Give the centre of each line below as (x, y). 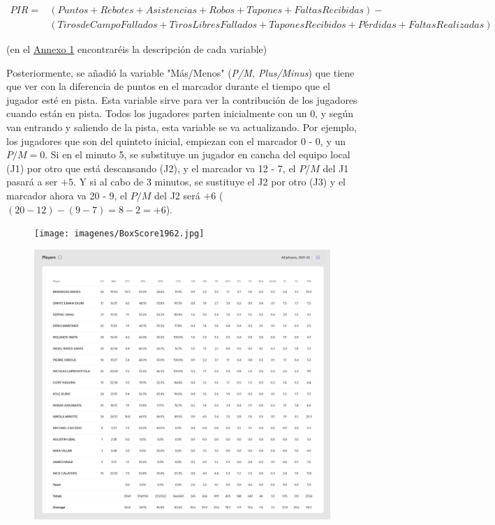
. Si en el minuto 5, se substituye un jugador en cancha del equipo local (198, 154)
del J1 (336, 168)
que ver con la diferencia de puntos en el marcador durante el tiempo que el (168, 86)
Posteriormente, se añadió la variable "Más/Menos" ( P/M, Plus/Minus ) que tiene (180, 72)
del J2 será (177, 195)
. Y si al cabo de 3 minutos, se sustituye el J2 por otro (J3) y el (209, 182)
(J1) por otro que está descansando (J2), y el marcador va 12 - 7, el (151, 168)
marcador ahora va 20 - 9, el (67, 195)
